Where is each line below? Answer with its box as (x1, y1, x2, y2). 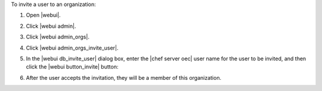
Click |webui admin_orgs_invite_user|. (26, 44, 119, 51)
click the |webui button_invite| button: (26, 63, 119, 70)
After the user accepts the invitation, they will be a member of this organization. (26, 74, 222, 81)
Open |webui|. (26, 12, 61, 19)
